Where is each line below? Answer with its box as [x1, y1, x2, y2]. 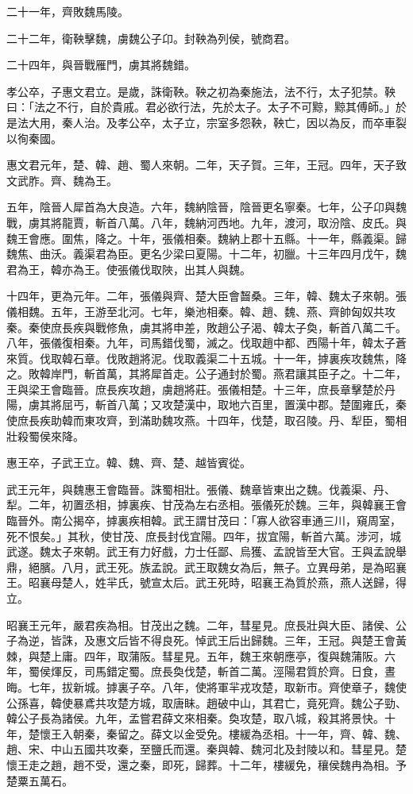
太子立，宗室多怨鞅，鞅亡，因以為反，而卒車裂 [161, 114, 407, 130]
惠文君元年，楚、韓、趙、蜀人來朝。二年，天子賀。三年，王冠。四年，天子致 [6, 156, 407, 173]
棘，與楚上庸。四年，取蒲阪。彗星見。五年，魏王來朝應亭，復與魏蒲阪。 [6, 647, 384, 664]
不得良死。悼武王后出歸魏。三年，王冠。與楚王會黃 [139, 632, 407, 649]
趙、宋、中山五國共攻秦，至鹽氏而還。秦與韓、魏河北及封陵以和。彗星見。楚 [6, 741, 407, 757]
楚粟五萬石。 [6, 772, 73, 788]
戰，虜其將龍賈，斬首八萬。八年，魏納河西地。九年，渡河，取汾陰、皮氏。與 [6, 214, 407, 230]
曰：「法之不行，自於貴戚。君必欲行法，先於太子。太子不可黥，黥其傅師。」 [6, 98, 396, 115]
